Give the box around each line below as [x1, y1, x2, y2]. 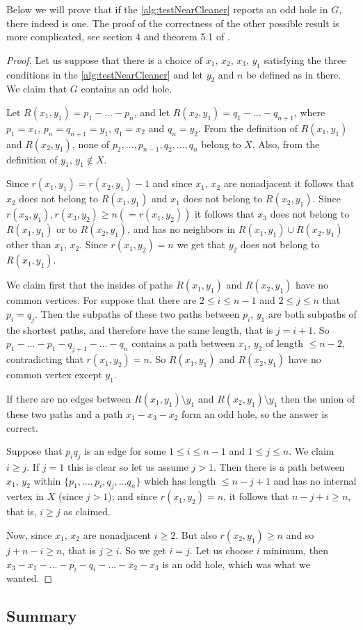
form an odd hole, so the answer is [181, 406, 328, 421]
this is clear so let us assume [67, 459, 188, 474]
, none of [72, 136, 110, 151]
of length [265, 336, 304, 350]
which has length [144, 473, 216, 487]
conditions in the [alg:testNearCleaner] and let [6, 67, 203, 81]
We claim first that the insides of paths [6, 277, 173, 292]
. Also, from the [252, 136, 320, 151]
